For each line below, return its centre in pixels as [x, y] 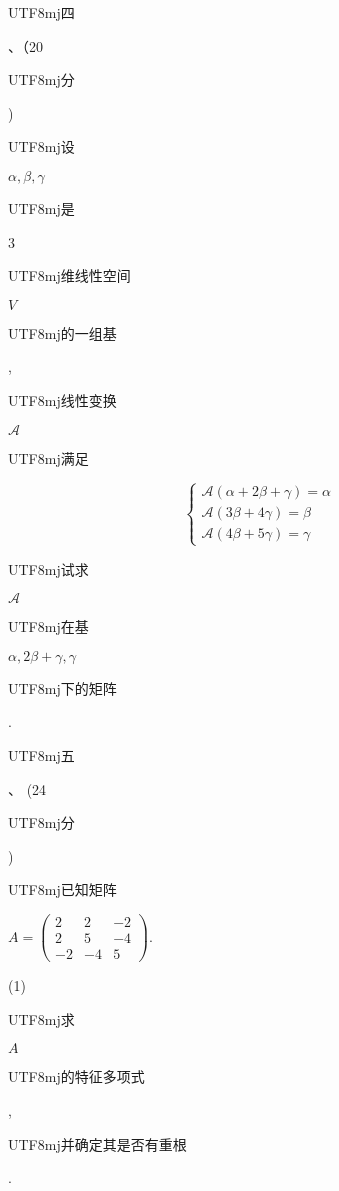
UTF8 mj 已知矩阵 [62, 889]
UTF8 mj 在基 [48, 626]
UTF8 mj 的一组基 [62, 332]
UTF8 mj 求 [41, 1018]
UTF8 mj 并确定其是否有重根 [97, 1143]
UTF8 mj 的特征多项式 [76, 1076]
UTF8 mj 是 [41, 207]
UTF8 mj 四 [41, 12]
